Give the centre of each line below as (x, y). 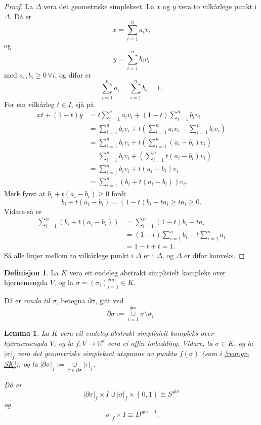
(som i (212, 353)
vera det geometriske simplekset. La (99, 6)
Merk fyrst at (25, 193)
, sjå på (82, 104)
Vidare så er (23, 211)
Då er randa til (27, 300)
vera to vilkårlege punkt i (217, 6)
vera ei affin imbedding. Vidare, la (160, 343)
